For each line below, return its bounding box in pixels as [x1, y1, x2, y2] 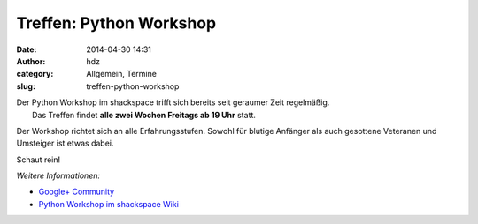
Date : [16, 44, 37, 55]
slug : [16, 80, 35, 92]
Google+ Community [38, 186, 115, 198]
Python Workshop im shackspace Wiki [38, 198, 179, 209]
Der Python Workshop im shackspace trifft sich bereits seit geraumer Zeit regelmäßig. [16, 97, 330, 108]
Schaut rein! [16, 154, 61, 165]
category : [16, 69, 54, 79]
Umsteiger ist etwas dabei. [16, 138, 114, 149]
